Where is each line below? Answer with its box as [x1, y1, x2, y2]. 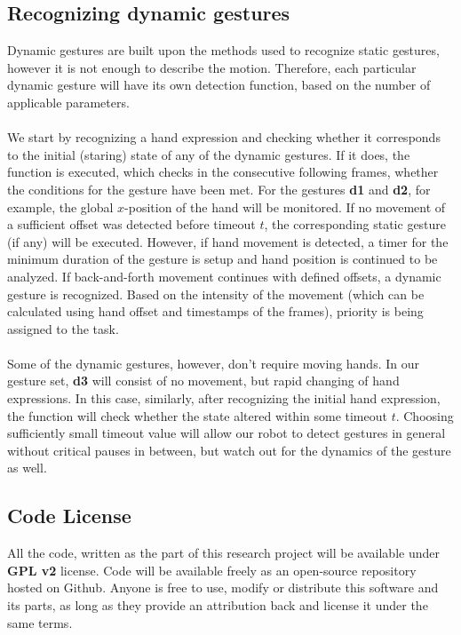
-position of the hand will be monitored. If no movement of [124, 197, 446, 216]
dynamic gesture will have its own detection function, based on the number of [7, 75, 431, 94]
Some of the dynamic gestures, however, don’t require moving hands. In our [7, 353, 419, 372]
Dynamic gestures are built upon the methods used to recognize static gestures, [7, 41, 440, 60]
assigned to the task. [7, 319, 119, 337]
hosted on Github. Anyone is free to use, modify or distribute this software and [7, 578, 439, 597]
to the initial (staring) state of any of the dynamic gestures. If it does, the [7, 145, 410, 163]
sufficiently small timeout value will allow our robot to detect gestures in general [7, 424, 446, 442]
